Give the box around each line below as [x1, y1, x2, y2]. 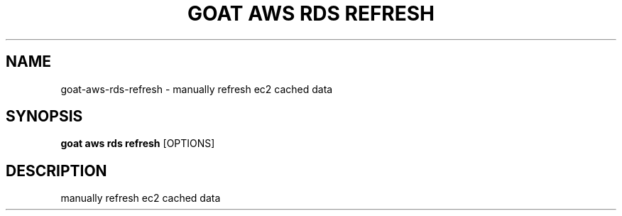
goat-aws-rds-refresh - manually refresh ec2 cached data [60, 82, 333, 95]
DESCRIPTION [6, 161, 107, 180]
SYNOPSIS [6, 107, 83, 126]
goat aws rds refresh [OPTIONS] [60, 137, 215, 150]
